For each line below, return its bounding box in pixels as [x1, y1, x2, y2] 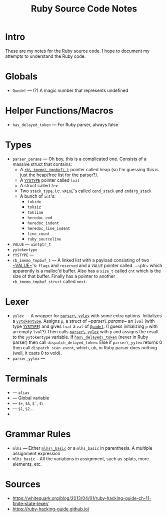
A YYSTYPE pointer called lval [19, 177, 80, 183]
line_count [27, 231, 50, 236]
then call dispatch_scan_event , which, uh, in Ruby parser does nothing [12, 344, 157, 350]
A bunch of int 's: [19, 193, 56, 199]
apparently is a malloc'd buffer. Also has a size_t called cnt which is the [12, 268, 161, 274]
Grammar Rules [5, 428, 71, 440]
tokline [27, 210, 43, 215]
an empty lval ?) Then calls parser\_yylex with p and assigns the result [12, 328, 159, 334]
